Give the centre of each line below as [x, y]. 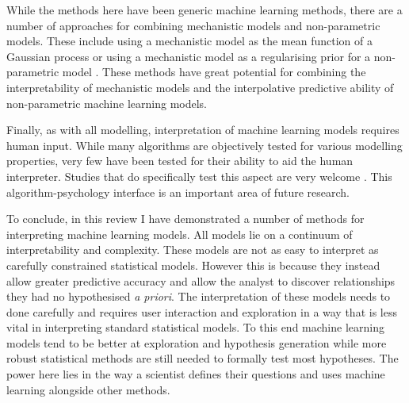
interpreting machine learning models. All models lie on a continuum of [180, 234]
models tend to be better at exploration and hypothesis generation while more [197, 342]
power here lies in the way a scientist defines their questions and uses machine [196, 374]
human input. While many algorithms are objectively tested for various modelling [204, 145]
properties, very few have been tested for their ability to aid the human [180, 161]
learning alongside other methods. [88, 389]
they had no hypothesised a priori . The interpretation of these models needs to [199, 296]
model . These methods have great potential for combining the [214, 72]
